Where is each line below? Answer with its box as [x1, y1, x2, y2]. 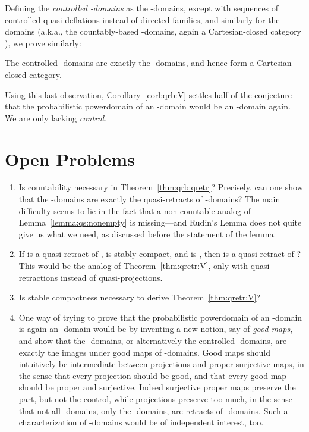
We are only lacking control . [5, 111, 106, 124]
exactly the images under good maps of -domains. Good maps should [18, 346, 271, 358]
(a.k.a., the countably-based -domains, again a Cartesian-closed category [37, 25, 302, 37]
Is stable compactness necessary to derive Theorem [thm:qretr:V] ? [18, 291, 261, 303]
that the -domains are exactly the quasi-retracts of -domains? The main [18, 193, 280, 205]
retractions [18, 271, 58, 283]
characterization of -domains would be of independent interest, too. [18, 416, 264, 428]
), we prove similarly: [5, 36, 81, 49]
